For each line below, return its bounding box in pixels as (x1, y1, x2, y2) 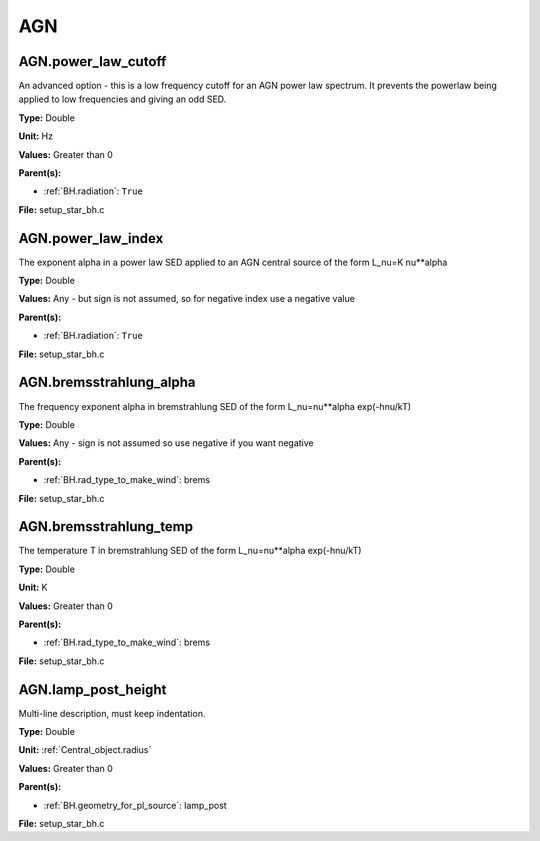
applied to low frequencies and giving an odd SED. (18, 93, 227, 105)
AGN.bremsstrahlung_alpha (18, 374, 196, 391)
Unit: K (18, 581, 48, 594)
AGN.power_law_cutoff (18, 53, 167, 70)
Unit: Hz (18, 130, 54, 142)
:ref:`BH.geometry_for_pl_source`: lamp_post (43, 799, 227, 811)
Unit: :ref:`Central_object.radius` (18, 744, 152, 756)
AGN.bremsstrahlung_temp (18, 518, 194, 535)
